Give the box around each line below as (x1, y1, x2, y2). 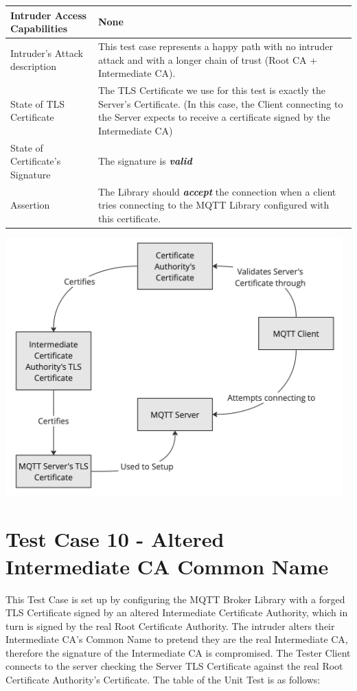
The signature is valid (97, 154, 192, 168)
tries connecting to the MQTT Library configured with (97, 198, 330, 212)
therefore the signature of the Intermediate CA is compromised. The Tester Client (5, 645, 351, 659)
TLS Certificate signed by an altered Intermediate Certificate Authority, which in (5, 605, 348, 620)
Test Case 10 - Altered (5, 525, 224, 553)
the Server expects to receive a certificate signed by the (97, 110, 330, 124)
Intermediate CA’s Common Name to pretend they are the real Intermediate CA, (5, 632, 348, 646)
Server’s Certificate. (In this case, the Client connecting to (97, 96, 343, 110)
